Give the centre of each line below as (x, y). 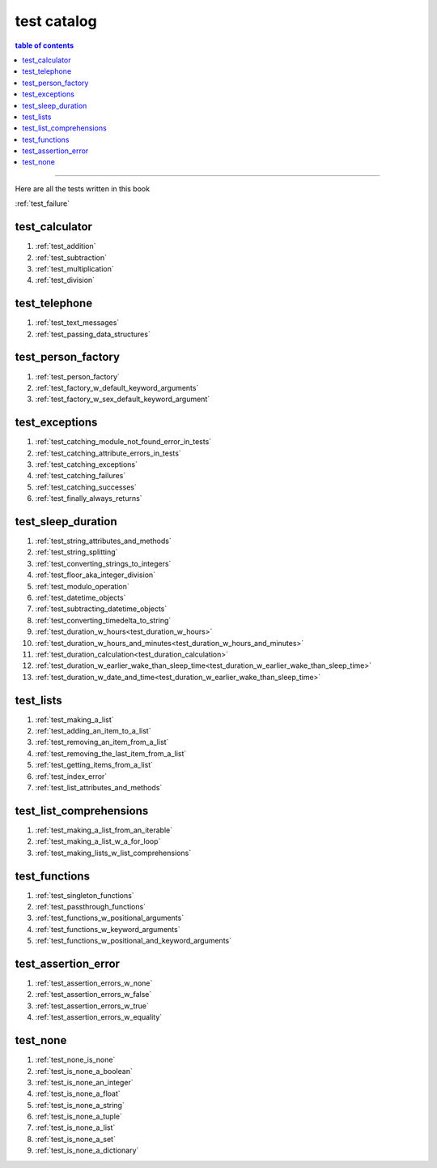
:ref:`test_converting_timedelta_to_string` (103, 620)
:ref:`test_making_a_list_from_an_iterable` (104, 830)
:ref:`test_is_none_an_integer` (84, 1082)
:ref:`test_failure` (42, 203)
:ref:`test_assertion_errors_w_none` (94, 983)
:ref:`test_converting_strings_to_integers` (103, 563)
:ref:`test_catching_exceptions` (86, 464)
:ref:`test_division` (65, 280)
